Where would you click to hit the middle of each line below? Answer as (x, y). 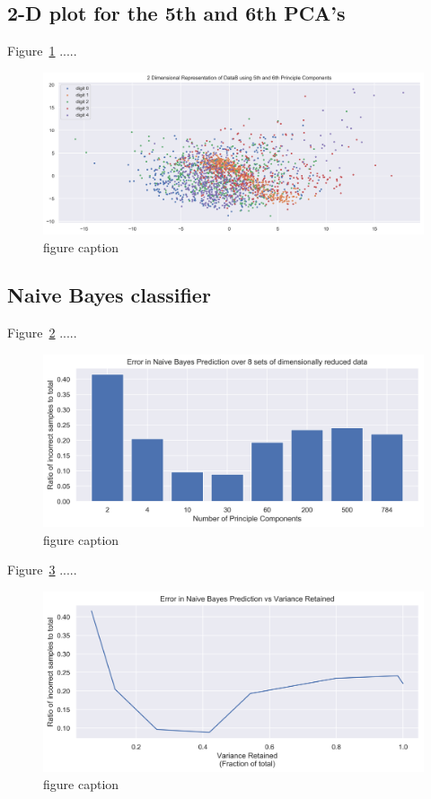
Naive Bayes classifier (109, 295)
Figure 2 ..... (42, 333)
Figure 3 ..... (42, 570)
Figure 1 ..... (42, 51)
